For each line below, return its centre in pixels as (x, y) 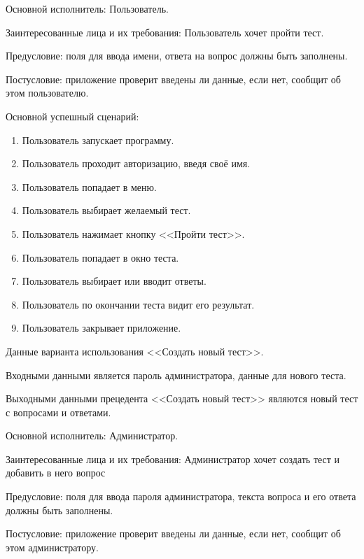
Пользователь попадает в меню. (89, 186)
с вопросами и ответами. (58, 412)
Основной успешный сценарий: (72, 116)
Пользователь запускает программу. (98, 140)
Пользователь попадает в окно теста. (100, 257)
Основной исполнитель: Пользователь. (87, 8)
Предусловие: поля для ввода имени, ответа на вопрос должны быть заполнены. (177, 56)
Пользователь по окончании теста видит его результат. (138, 304)
